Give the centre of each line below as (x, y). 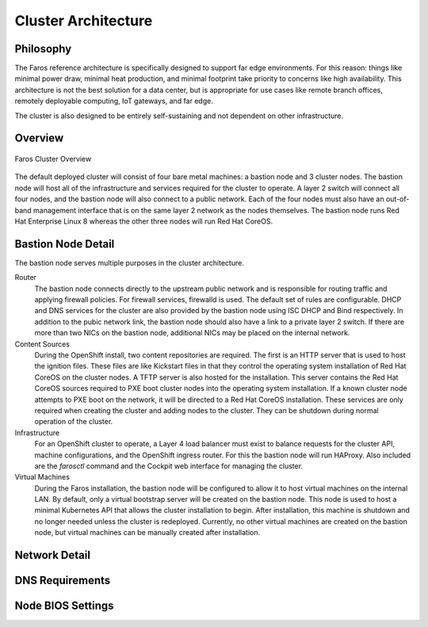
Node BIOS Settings (64, 606)
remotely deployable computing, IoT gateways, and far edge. (114, 101)
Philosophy (43, 49)
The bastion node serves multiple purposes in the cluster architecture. (130, 262)
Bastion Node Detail (65, 244)
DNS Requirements (63, 581)
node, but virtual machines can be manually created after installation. (147, 533)
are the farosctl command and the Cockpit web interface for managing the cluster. (169, 466)
